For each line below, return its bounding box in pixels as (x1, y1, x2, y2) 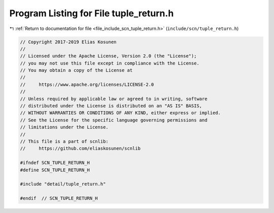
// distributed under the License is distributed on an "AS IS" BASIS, (20, 103, 202, 109)
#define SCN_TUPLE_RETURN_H (20, 167, 90, 173)
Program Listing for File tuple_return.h (9, 8, 174, 19)
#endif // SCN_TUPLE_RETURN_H (20, 196, 98, 201)
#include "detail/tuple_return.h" (20, 181, 106, 187)
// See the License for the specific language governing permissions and (20, 117, 208, 123)
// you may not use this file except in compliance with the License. (20, 60, 200, 66)
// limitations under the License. (20, 125, 109, 130)
